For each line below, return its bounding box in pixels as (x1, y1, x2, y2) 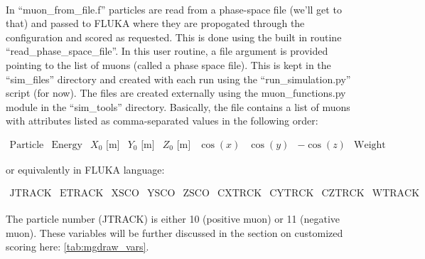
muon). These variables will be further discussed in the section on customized (6, 225, 343, 240)
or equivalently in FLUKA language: (6, 162, 165, 176)
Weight (354, 139, 386, 150)
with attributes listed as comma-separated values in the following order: (6, 113, 318, 128)
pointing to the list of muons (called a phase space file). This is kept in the (6, 57, 331, 72)
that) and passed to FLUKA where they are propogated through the (6, 16, 305, 31)
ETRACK (59, 188, 104, 199)
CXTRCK (217, 188, 262, 199)
